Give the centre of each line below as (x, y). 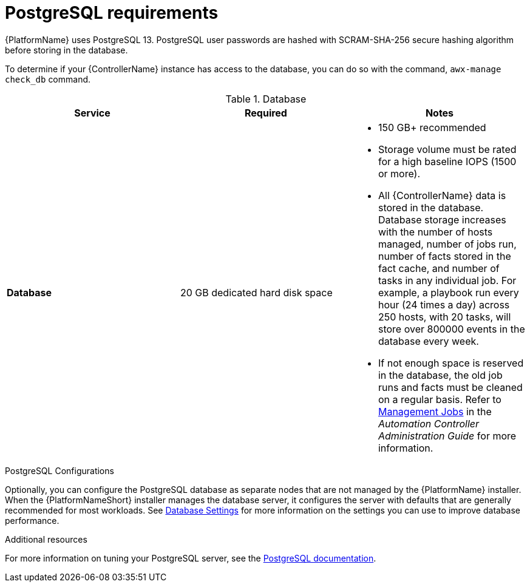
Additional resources (46, 539)
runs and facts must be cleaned (450, 387)
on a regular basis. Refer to (440, 399)
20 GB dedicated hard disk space (256, 292)
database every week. (428, 341)
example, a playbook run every (448, 292)
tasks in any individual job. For (447, 280)
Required (266, 113)
